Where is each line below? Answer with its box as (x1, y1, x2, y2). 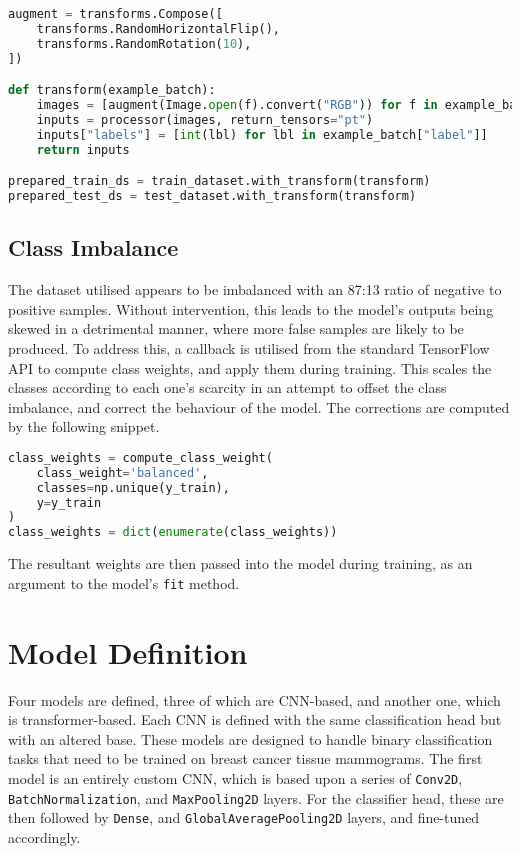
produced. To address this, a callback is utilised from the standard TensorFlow (8, 337, 490, 358)
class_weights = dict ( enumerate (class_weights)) (8, 525, 338, 540)
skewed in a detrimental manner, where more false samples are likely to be (8, 318, 464, 339)
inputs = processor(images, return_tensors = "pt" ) (36, 112, 374, 127)
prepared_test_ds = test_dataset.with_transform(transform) (8, 189, 417, 204)
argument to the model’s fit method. (8, 572, 240, 593)
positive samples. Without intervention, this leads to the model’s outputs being (8, 298, 494, 319)
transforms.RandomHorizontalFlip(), (36, 21, 281, 36)
